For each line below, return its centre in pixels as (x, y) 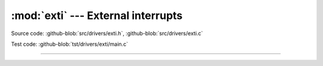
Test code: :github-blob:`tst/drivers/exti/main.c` (70, 44)
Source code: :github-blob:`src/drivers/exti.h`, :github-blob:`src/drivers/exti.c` (107, 33)
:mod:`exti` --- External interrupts (97, 15)
